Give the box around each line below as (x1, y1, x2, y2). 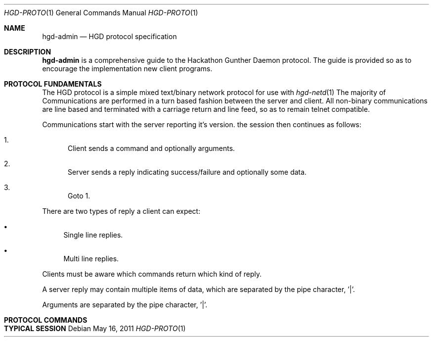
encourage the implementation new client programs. (42, 64, 213, 73)
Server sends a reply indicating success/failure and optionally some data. (68, 168, 307, 176)
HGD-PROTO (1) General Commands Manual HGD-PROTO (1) (4, 8, 198, 17)
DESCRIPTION (4, 48, 51, 56)
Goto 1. (68, 192, 90, 200)
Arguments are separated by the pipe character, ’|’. (42, 300, 208, 309)
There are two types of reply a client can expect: (42, 207, 201, 215)
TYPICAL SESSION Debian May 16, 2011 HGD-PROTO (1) (4, 324, 186, 333)
